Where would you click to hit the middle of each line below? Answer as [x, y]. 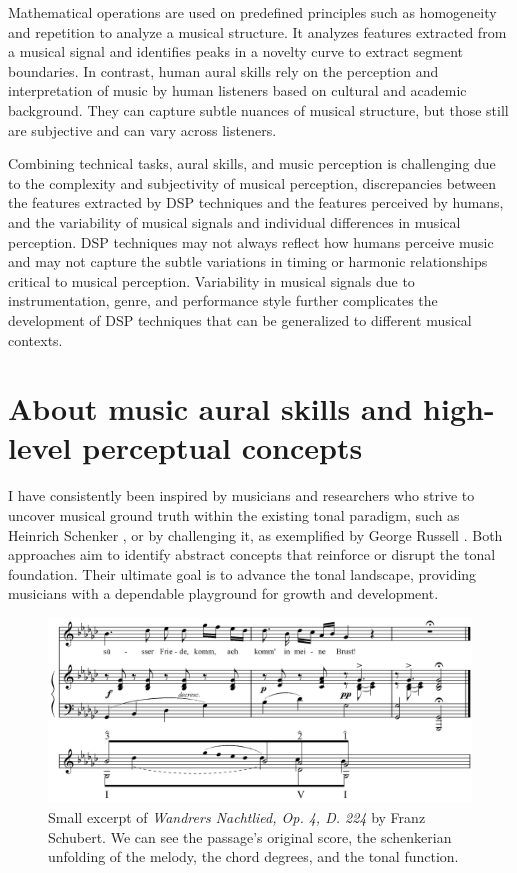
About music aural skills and [210, 408]
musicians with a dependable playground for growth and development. [223, 593]
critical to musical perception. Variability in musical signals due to [211, 280]
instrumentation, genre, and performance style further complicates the [223, 300]
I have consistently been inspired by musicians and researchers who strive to [241, 495]
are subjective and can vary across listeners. [142, 129]
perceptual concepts [222, 447]
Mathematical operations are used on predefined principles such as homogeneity [252, 12]
